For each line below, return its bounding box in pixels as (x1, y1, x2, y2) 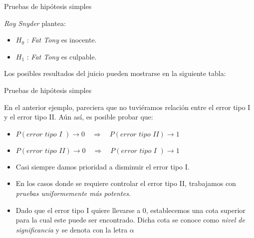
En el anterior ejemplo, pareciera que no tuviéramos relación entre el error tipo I (4, 101, 251, 112)
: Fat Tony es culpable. (26, 51, 97, 61)
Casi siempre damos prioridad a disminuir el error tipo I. (15, 161, 190, 171)
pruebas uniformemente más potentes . (15, 187, 131, 198)
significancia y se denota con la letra (15, 224, 128, 234)
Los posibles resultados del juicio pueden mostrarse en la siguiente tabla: (4, 68, 226, 78)
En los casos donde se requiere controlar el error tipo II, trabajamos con (15, 178, 236, 188)
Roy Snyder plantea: (4, 17, 66, 28)
